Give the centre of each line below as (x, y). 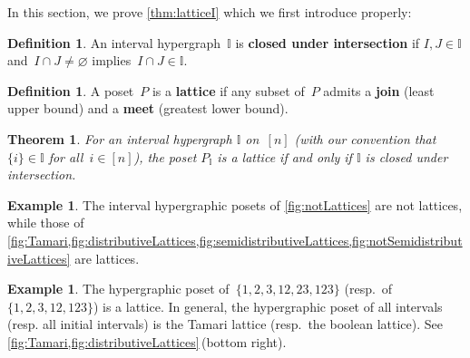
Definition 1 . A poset (71, 90)
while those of (46, 223)
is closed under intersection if (328, 42)
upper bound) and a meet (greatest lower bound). (148, 108)
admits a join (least (379, 90)
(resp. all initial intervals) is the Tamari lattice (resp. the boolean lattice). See (225, 324)
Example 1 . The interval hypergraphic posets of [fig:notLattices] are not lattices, (235, 204)
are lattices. (107, 258)
